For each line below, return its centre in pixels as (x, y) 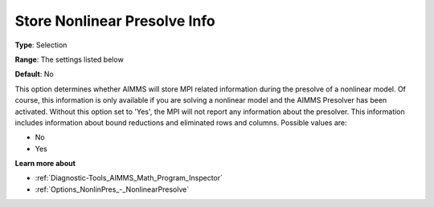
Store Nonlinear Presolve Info (115, 21)
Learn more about (45, 164)
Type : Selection (41, 45)
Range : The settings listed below (69, 59)
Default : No (34, 74)
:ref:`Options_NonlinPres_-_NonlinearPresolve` (112, 189)
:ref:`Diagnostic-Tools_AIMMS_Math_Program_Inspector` (129, 178)
